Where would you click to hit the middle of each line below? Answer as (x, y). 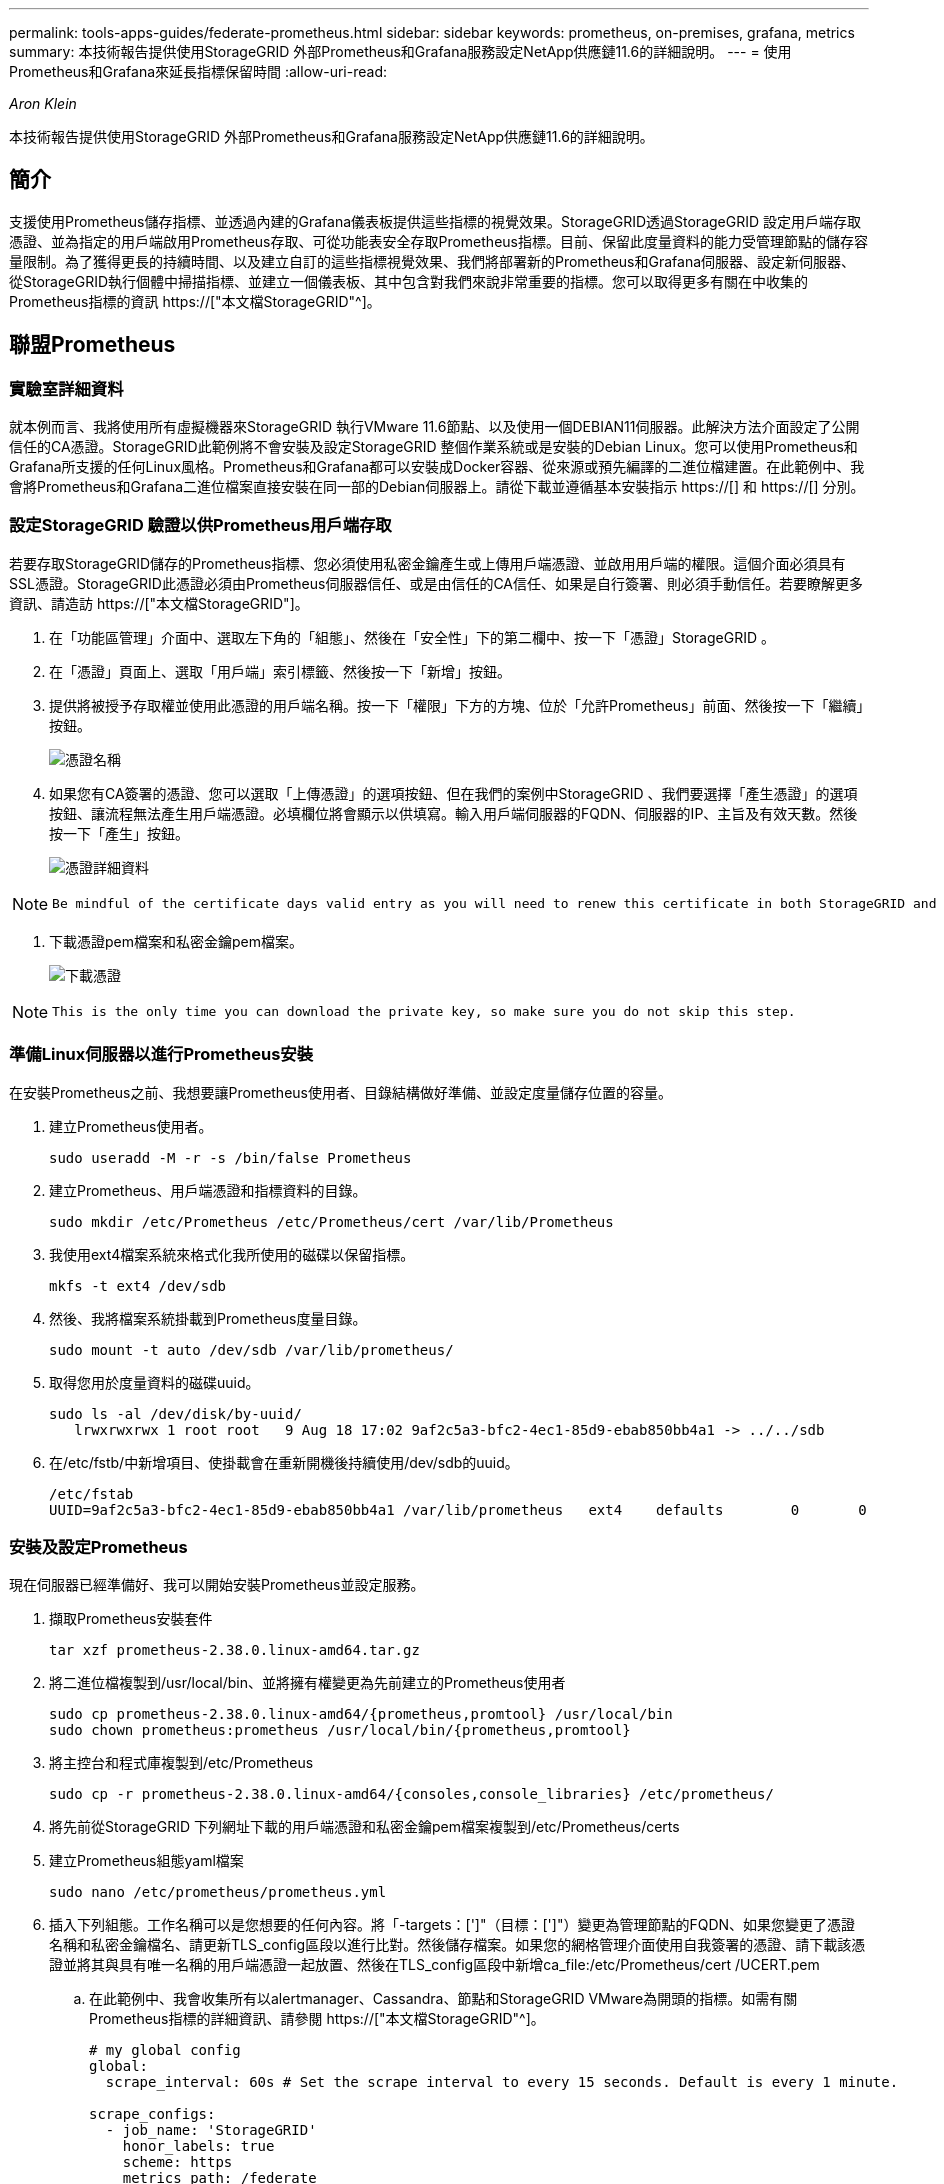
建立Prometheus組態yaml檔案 (146, 1861)
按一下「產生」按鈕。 (119, 833)
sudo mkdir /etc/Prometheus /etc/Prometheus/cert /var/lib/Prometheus (331, 1221)
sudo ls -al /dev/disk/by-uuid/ (175, 1413)
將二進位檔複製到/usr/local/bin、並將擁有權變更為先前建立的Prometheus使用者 (307, 1683)
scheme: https (177, 2162)
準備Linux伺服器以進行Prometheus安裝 (161, 1054)
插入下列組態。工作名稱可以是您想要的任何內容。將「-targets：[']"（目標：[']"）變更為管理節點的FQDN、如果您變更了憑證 (452, 1925)
